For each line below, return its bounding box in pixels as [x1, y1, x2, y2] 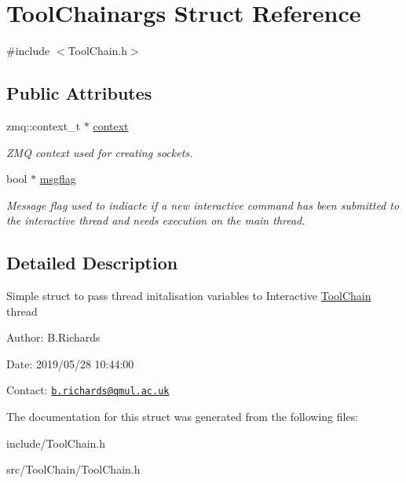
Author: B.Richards [6, 329, 101, 346]
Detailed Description [6, 251, 178, 275]
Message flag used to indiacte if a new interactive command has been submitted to [6, 196, 400, 213]
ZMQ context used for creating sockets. [6, 144, 193, 160]
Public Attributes [6, 81, 152, 105]
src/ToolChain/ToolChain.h [6, 461, 141, 478]
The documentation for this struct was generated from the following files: [6, 408, 359, 425]
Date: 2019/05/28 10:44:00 [6, 355, 134, 371]
